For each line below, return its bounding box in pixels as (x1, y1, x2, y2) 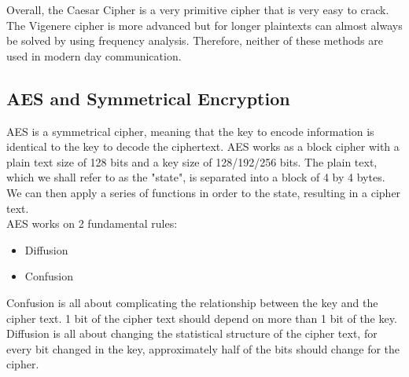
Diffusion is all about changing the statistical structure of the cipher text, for (6, 325, 378, 342)
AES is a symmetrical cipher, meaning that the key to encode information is (6, 123, 374, 139)
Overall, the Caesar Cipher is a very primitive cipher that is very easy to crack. (6, 2, 389, 17)
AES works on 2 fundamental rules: (6, 215, 178, 232)
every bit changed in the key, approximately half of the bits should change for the (6, 340, 400, 357)
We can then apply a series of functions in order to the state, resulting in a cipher (6, 184, 401, 200)
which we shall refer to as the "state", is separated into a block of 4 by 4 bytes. (6, 169, 385, 185)
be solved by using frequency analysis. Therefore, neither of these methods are (6, 32, 383, 49)
